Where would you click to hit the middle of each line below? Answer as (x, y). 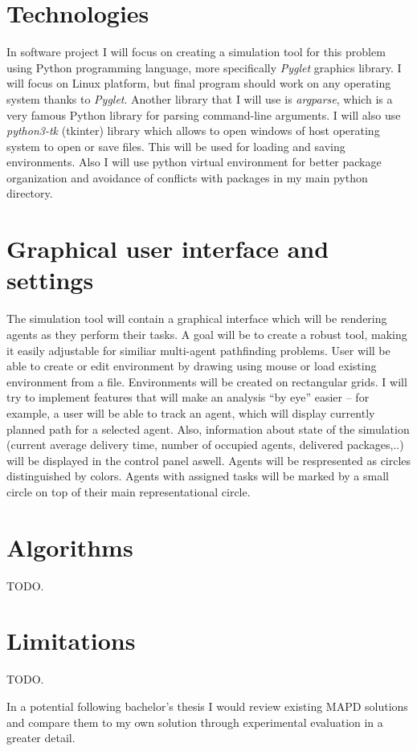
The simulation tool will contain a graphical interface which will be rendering (197, 318)
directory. (30, 193)
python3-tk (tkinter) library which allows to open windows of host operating (193, 131)
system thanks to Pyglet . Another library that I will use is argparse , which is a (200, 98)
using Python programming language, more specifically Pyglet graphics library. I (204, 67)
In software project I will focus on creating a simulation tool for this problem (196, 52)
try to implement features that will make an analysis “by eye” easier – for (188, 397)
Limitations (71, 641)
